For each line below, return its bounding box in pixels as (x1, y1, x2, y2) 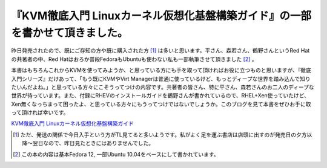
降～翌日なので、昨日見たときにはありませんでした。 (22, 140, 154, 147)
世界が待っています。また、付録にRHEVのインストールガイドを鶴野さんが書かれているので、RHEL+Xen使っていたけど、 (11, 92, 310, 99)
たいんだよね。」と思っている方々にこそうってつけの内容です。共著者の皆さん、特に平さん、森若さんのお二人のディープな (11, 83, 314, 91)
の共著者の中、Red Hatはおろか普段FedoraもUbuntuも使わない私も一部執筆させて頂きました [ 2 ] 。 (11, 55, 257, 63)
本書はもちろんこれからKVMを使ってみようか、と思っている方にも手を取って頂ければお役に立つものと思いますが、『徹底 (11, 66, 312, 74)
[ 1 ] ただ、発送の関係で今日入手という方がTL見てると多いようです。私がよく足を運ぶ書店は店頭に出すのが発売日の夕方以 (13, 131, 312, 138)
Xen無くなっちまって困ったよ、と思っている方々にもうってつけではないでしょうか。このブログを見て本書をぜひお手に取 (11, 100, 311, 108)
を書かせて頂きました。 (11, 26, 128, 39)
